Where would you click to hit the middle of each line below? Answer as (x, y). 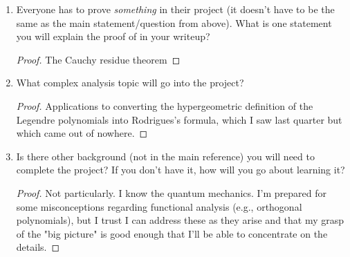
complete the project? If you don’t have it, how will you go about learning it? (181, 170)
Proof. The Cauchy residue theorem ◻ (98, 59)
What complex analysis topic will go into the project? (130, 83)
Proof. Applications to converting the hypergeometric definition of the (165, 105)
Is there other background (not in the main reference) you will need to (165, 156)
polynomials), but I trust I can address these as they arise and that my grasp (180, 220)
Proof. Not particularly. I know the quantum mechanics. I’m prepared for (172, 192)
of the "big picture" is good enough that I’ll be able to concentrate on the (172, 233)
